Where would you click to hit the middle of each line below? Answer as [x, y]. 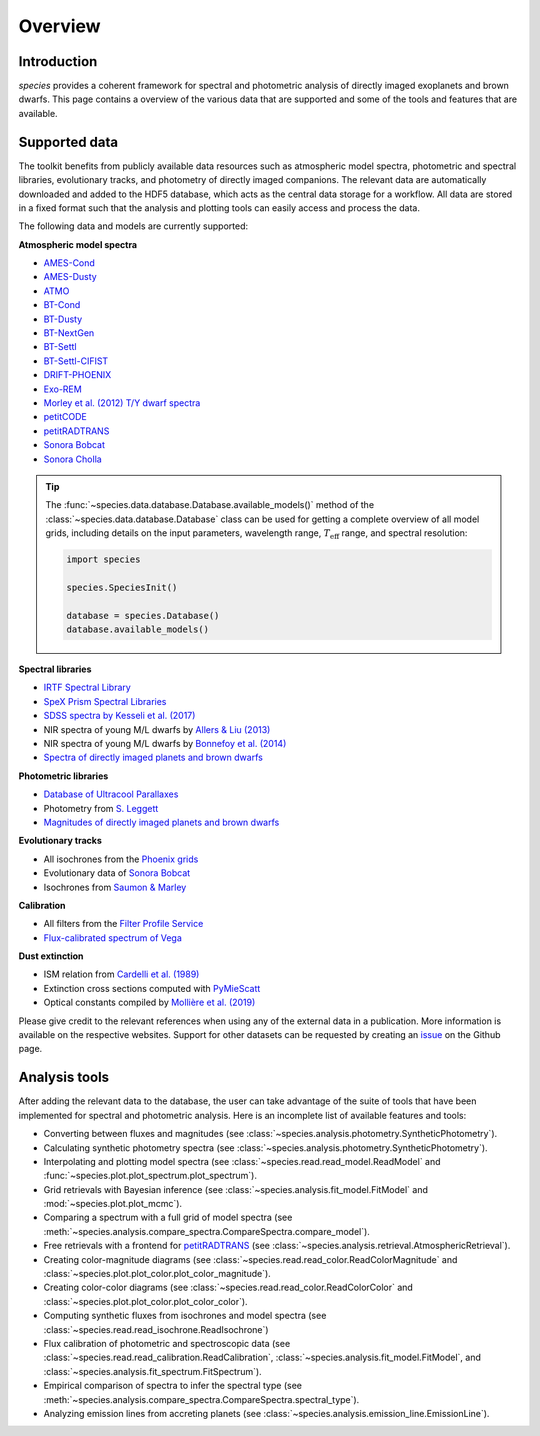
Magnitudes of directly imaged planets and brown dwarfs [161, 822]
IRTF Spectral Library [87, 687]
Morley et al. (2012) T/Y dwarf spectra [122, 403]
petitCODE [65, 417]
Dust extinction [51, 956]
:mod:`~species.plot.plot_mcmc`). [113, 1204]
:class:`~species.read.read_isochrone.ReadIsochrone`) [156, 1329]
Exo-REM [62, 389]
